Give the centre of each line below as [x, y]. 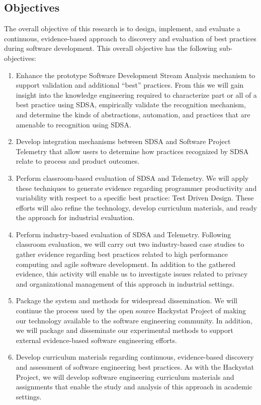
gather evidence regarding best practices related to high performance [122, 254]
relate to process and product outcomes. [78, 161]
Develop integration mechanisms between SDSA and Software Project [123, 141]
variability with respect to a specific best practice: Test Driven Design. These [135, 198]
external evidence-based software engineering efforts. [96, 340]
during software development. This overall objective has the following [111, 48]
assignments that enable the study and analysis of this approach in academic [134, 387]
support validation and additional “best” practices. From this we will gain [130, 85]
